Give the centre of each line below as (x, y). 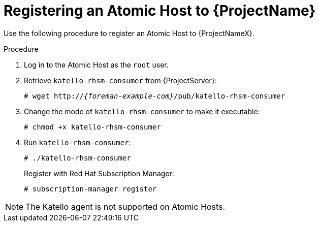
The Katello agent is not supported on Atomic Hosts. (125, 206)
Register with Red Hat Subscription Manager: (99, 173)
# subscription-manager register (90, 189)
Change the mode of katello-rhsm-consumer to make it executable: (142, 111)
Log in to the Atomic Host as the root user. (96, 64)
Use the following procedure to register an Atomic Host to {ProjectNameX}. (129, 33)
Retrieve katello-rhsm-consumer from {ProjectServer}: (120, 80)
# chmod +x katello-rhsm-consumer (92, 127)
